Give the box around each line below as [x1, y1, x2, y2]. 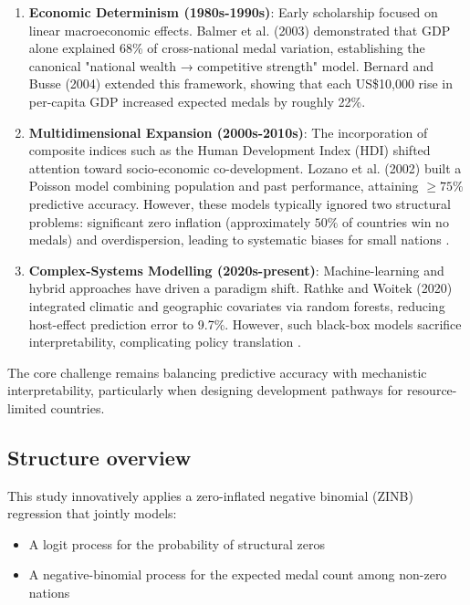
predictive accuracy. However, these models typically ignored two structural [28, 193, 451, 213]
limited [7, 398, 47, 417]
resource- [406, 381, 457, 400]
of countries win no [342, 212, 449, 231]
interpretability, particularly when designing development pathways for [7, 381, 403, 400]
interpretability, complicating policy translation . [28, 332, 301, 351]
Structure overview [7, 443, 192, 471]
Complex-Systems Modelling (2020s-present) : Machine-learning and [28, 260, 444, 279]
